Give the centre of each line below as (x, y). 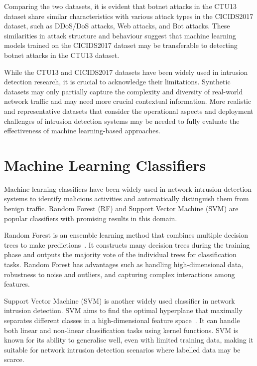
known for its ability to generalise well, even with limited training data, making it (129, 340)
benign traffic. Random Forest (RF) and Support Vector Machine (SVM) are (121, 208)
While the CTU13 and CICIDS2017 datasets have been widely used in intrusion (126, 72)
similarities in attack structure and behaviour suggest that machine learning (120, 35)
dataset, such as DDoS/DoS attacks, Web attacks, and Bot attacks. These (117, 26)
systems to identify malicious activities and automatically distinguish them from (127, 198)
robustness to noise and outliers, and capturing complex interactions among (120, 274)
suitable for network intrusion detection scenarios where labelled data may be (122, 349)
